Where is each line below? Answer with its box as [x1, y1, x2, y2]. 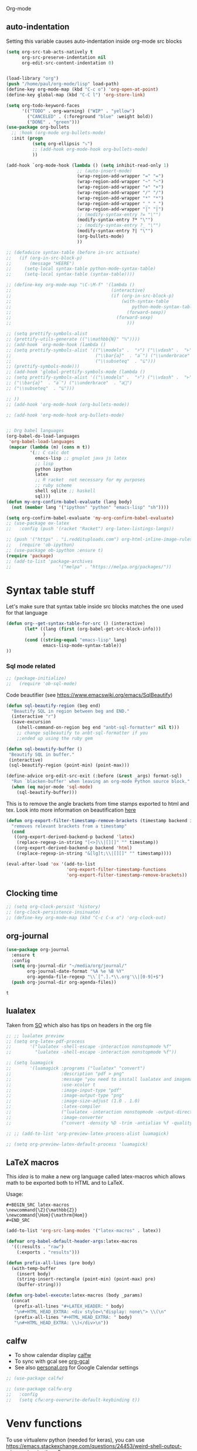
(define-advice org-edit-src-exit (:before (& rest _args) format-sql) [6, 773, 182, 779]
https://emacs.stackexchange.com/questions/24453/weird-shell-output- [6, 1442, 182, 1449]
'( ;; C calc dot [29, 450, 69, 455]
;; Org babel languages [6, 428, 64, 434]
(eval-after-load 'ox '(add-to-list [6, 861, 96, 867]
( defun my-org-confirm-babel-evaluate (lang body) [6, 499, 133, 505]
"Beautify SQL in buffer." [8, 752, 75, 758]
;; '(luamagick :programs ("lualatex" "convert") [6, 1065, 145, 1071]
